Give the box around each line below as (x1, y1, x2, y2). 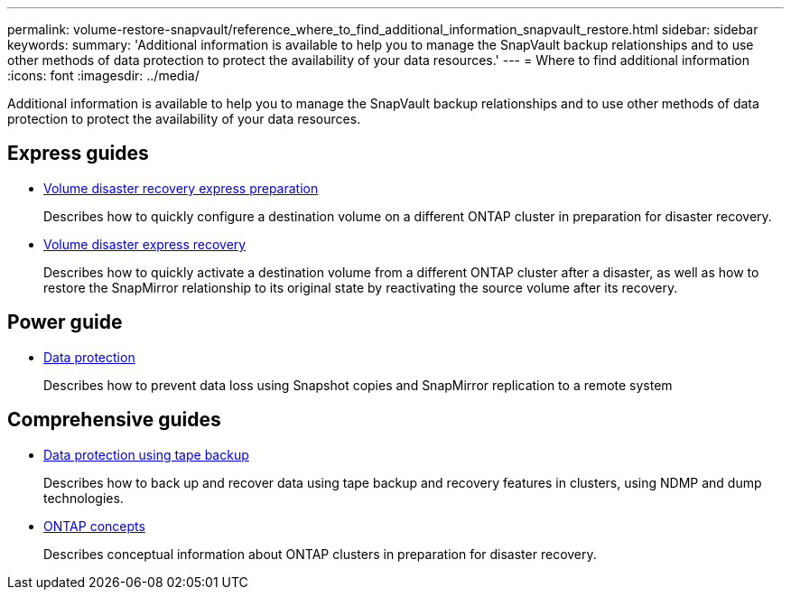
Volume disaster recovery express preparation (43, 180, 319, 196)
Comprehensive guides (7, 408, 221, 432)
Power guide (7, 311, 123, 334)
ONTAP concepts (43, 518, 145, 534)
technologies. (43, 490, 124, 506)
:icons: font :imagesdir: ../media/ (7, 68, 200, 83)
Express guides (7, 142, 149, 165)
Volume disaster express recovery (43, 236, 247, 252)
